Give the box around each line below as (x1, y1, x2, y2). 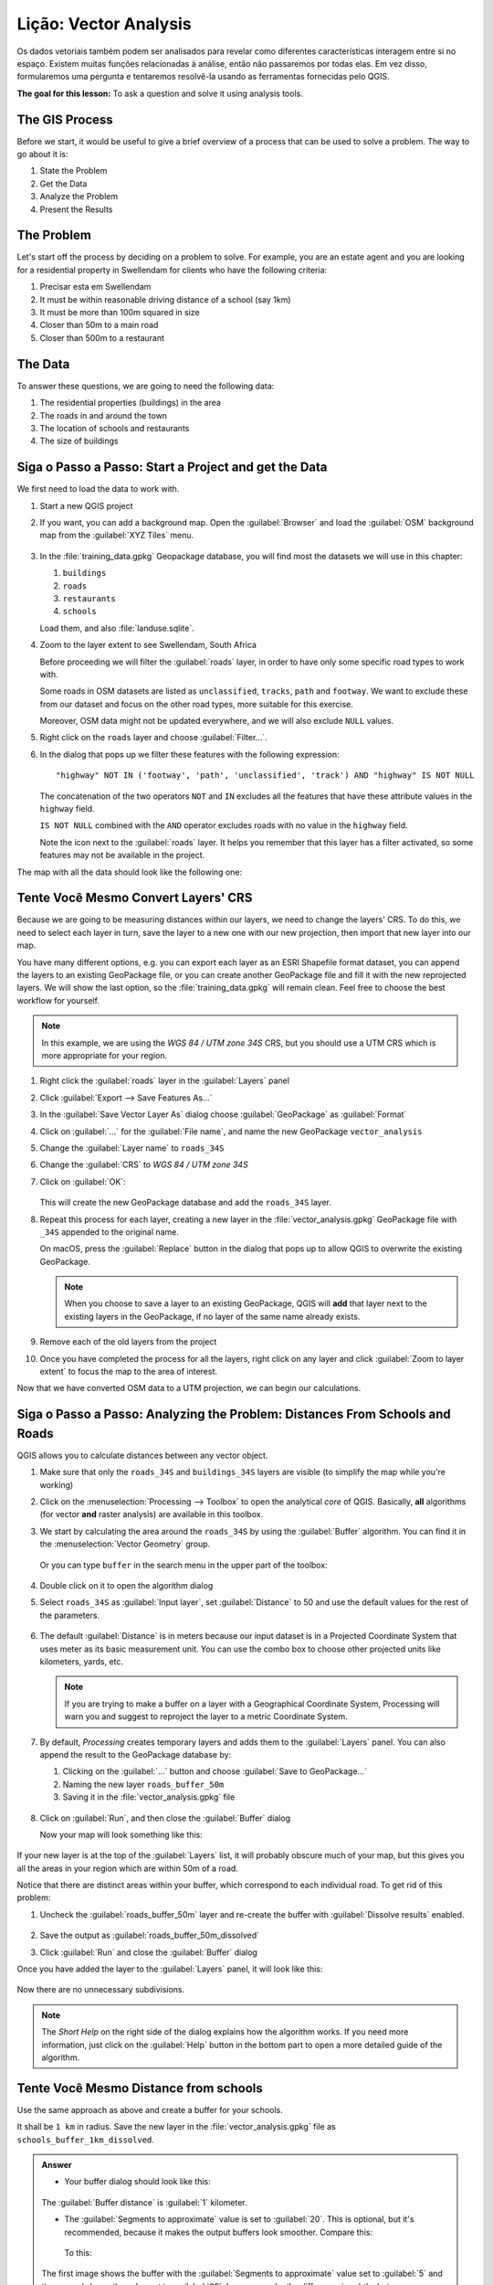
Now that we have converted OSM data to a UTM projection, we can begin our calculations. (16, 1383, 362, 1394)
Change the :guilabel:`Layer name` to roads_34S (39, 1142, 225, 1153)
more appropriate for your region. (41, 1050, 168, 1060)
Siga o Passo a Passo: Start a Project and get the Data (16, 460, 328, 475)
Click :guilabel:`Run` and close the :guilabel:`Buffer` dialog (39, 1947, 257, 1958)
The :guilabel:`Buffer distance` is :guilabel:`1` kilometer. (41, 2196, 248, 2207)
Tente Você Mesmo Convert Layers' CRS (16, 890, 253, 906)
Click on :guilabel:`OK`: (39, 1175, 127, 1187)
